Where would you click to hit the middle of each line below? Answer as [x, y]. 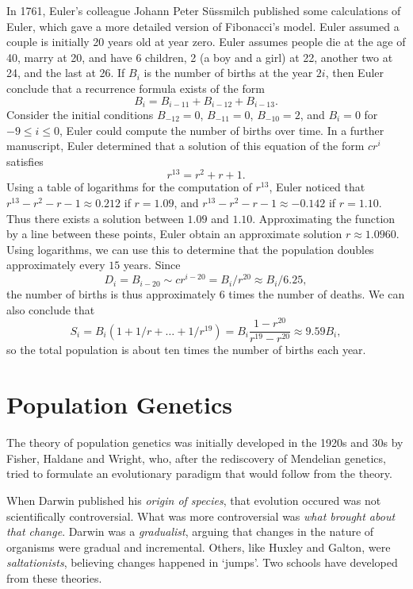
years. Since [152, 265]
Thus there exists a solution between [95, 218]
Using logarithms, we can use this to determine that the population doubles [190, 249]
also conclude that [51, 309]
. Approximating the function [324, 218]
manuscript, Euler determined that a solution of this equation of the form [185, 146]
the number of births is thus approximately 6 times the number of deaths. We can [206, 294]
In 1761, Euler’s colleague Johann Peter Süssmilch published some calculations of [204, 10]
